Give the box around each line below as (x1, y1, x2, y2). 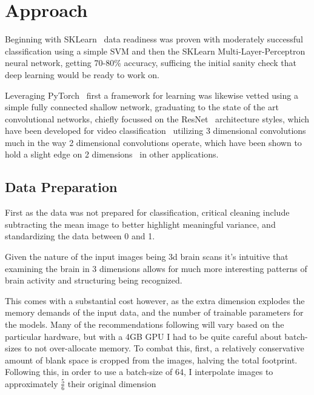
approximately (5, 377, 58, 390)
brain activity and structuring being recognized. (5, 274, 182, 287)
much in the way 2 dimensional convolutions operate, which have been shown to (5, 136, 302, 148)
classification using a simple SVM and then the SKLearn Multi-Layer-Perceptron (5, 44, 306, 57)
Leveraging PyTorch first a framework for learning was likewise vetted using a (5, 88, 298, 101)
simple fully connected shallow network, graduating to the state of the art (5, 101, 279, 113)
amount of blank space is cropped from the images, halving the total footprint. (5, 353, 298, 366)
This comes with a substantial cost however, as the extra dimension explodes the (5, 294, 305, 307)
